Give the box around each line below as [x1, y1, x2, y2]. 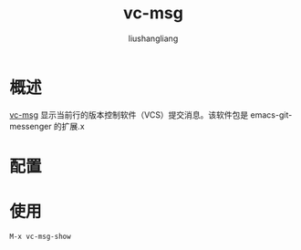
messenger [9, 120, 52, 131]
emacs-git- [250, 109, 293, 120]
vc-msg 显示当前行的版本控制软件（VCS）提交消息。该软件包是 [9, 109, 249, 120]
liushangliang [128, 33, 179, 44]
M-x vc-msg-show [9, 232, 71, 241]
